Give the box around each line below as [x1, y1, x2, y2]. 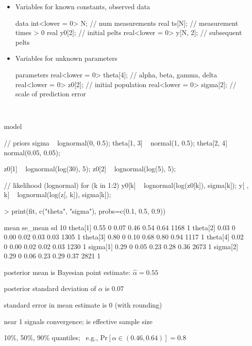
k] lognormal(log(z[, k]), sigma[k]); [4, 189, 111, 200]
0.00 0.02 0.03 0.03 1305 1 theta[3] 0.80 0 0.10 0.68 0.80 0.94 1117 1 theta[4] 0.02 [4, 232, 244, 242]
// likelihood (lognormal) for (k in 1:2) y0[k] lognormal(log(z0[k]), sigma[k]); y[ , [4, 180, 249, 190]
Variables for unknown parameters [15, 53, 118, 63]
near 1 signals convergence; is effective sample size [4, 316, 153, 326]
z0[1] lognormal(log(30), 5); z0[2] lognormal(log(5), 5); [4, 164, 176, 174]
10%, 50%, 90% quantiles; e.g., [4, 332, 98, 343]
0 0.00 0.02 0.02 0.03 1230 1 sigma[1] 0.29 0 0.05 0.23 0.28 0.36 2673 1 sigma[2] [4, 241, 238, 251]
